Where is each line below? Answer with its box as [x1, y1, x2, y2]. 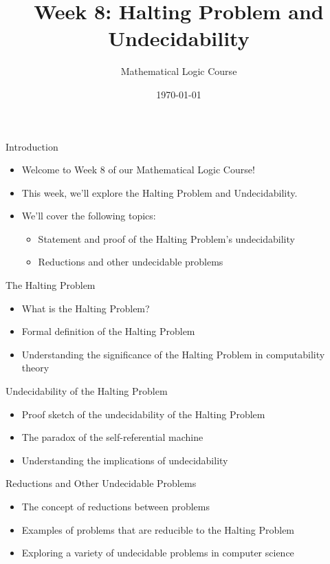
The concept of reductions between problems [21, 499, 210, 513]
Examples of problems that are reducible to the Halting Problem [21, 522, 295, 536]
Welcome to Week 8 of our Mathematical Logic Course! [21, 162, 255, 177]
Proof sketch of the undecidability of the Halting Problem [21, 406, 265, 421]
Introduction [5, 139, 58, 153]
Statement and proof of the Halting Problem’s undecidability [38, 231, 295, 246]
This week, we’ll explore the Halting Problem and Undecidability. [21, 185, 298, 199]
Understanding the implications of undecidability [21, 453, 228, 467]
